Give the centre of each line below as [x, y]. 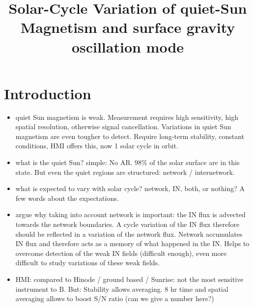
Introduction [48, 93]
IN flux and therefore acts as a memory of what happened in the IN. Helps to [132, 243]
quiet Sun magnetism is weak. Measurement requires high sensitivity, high [127, 117]
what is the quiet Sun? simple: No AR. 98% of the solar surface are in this [127, 162]
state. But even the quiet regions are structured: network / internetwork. [125, 172]
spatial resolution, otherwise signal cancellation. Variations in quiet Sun [123, 126]
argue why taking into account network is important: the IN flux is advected [130, 214]
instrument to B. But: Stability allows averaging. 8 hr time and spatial [122, 289]
